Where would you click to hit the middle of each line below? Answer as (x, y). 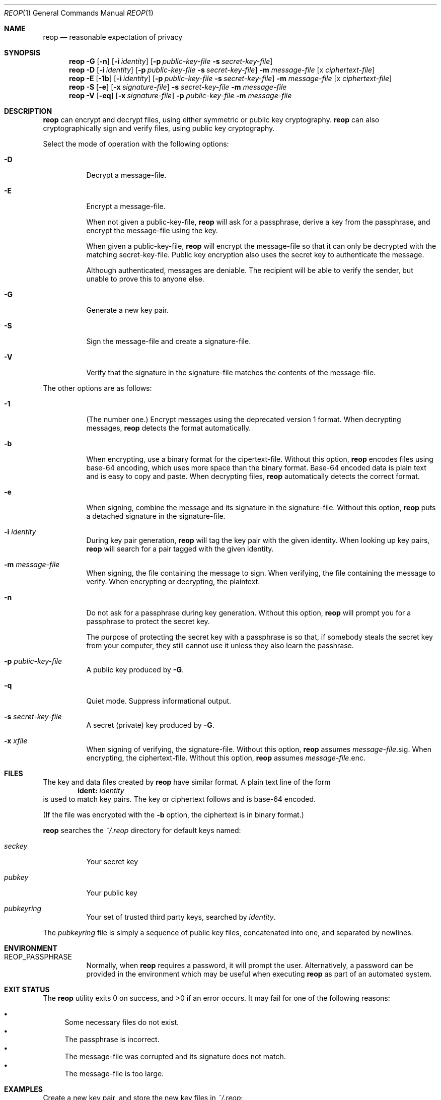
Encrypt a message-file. (126, 206)
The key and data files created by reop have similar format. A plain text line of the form (187, 782)
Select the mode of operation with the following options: (136, 144)
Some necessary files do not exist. (122, 1022)
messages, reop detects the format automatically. (169, 428)
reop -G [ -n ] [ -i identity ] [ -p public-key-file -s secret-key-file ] (171, 61)
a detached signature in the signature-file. (156, 516)
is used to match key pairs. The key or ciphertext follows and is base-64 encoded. (179, 799)
